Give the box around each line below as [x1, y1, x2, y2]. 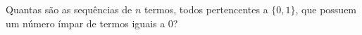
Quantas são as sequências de [6, 2, 132, 16]
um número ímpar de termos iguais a [6, 15, 166, 30]
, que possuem [295, 2, 357, 16]
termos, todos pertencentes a [144, 2, 268, 16]
